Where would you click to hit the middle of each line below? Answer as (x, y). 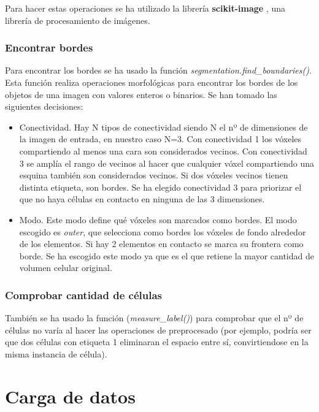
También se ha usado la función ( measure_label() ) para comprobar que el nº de (154, 318)
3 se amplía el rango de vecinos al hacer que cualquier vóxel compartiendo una (167, 163)
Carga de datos (70, 396)
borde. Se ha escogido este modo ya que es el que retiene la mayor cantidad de (167, 255)
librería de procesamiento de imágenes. (78, 20)
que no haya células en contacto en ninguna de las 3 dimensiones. (142, 199)
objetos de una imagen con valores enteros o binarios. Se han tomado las (141, 94)
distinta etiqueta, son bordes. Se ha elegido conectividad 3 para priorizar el (160, 187)
